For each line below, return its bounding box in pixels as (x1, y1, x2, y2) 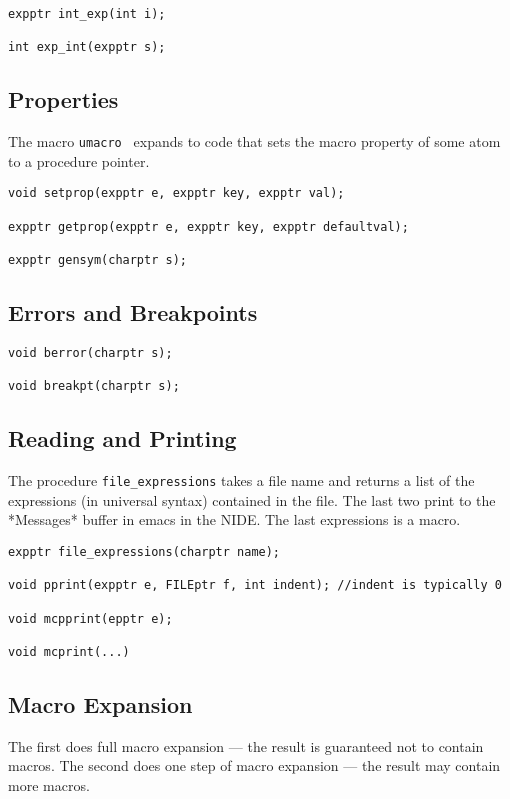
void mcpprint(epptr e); (8, 611, 173, 626)
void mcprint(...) (8, 644, 130, 659)
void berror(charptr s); (8, 345, 173, 360)
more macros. (8, 774, 90, 795)
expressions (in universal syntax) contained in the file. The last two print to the (8, 489, 496, 510)
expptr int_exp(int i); (8, 7, 166, 21)
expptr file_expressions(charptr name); (8, 544, 281, 559)
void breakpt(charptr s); (8, 379, 180, 394)
